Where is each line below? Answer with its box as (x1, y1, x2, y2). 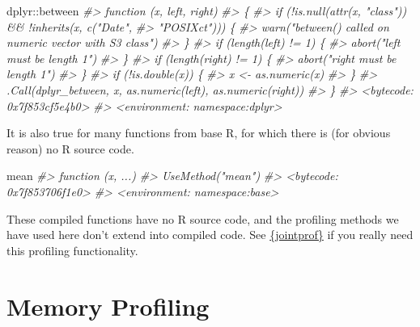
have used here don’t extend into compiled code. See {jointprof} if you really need (6, 226, 414, 243)
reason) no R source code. (6, 140, 134, 157)
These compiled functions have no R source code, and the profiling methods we (6, 210, 399, 227)
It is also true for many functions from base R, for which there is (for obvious (6, 124, 391, 141)
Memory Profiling (6, 289, 210, 322)
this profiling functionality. (6, 241, 138, 258)
